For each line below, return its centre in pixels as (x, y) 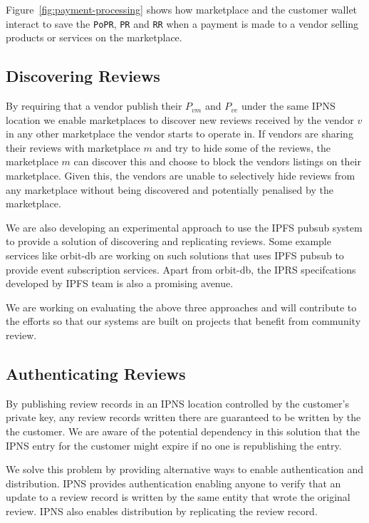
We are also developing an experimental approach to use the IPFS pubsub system (184, 227)
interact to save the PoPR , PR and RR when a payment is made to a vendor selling (182, 23)
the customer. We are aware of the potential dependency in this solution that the (183, 431)
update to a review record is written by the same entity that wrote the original (178, 497)
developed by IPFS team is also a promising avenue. (120, 283)
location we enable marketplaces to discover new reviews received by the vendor (180, 119)
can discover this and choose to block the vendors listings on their (218, 161)
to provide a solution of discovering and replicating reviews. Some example (168, 241)
